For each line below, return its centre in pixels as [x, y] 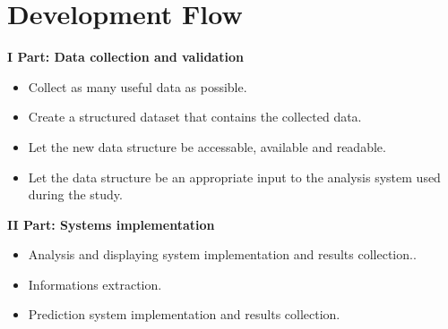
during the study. [75, 194]
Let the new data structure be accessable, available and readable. [207, 146]
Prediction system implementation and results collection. [184, 314]
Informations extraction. [95, 284]
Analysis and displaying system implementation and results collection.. [222, 254]
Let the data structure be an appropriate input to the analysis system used [234, 177]
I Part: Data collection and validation [125, 57]
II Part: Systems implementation [111, 224]
